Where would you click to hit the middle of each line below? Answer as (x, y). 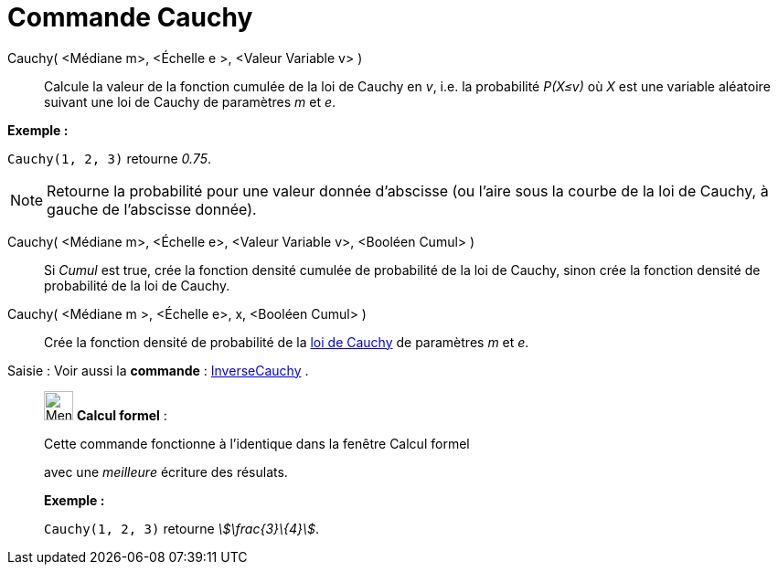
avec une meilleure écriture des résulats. (166, 471)
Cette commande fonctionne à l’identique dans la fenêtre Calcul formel (257, 443)
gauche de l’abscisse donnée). (152, 209)
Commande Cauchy (130, 17)
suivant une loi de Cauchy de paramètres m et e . (190, 101)
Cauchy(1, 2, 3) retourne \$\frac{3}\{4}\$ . (182, 528)
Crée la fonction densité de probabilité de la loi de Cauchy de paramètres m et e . (287, 342)
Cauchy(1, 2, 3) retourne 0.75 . (109, 158)
